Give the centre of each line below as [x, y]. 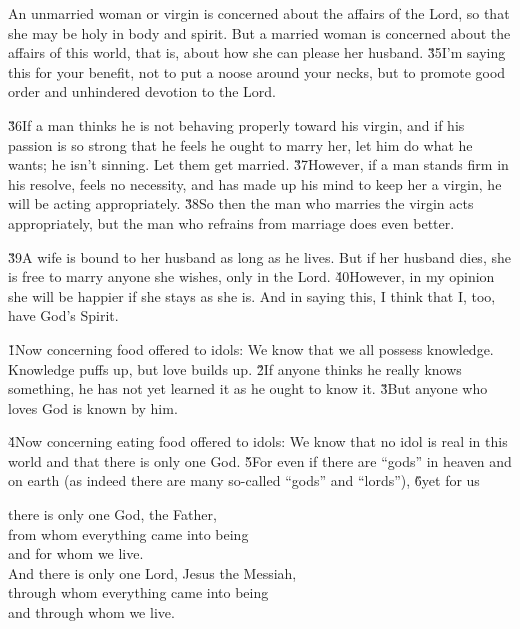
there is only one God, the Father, [112, 514]
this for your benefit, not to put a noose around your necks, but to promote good [257, 71]
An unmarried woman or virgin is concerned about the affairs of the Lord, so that [259, 13]
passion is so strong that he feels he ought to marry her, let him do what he [240, 144]
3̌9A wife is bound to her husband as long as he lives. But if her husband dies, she [259, 256]
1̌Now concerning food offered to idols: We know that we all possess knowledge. [251, 348]
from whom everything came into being [128, 533]
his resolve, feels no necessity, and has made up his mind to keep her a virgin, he [255, 183]
